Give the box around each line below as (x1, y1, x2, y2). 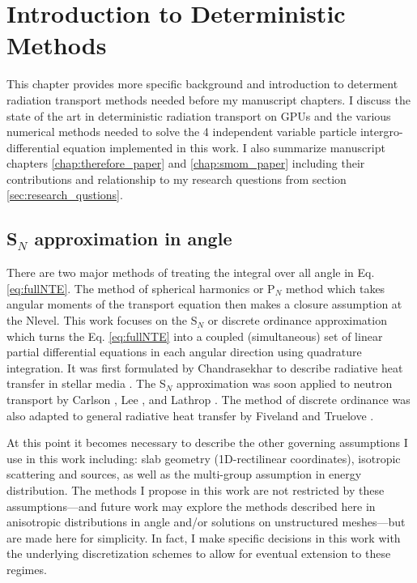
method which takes (285, 279, 385, 296)
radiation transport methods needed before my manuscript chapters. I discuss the (6, 91, 411, 108)
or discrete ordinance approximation (207, 312, 387, 329)
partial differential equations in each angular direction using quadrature (6, 343, 362, 360)
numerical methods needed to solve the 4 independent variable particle (6, 123, 357, 140)
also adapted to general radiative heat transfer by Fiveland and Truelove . (6, 406, 374, 423)
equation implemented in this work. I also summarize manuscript (63, 138, 385, 155)
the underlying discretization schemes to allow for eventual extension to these (6, 545, 391, 562)
